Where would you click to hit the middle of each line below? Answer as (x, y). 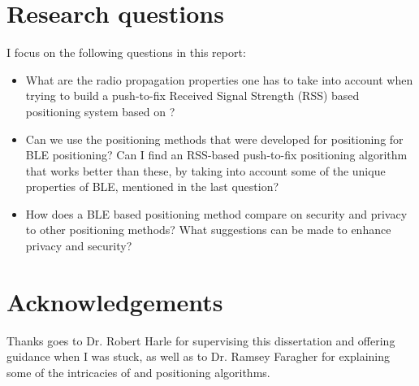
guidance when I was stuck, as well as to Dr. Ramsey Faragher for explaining (199, 356)
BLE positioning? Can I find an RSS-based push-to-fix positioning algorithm (216, 155)
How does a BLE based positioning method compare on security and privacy (216, 213)
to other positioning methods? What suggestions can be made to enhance (208, 230)
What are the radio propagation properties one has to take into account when (219, 79)
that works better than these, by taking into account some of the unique (205, 170)
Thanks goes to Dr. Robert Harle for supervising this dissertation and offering (201, 340)
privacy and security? (79, 246)
